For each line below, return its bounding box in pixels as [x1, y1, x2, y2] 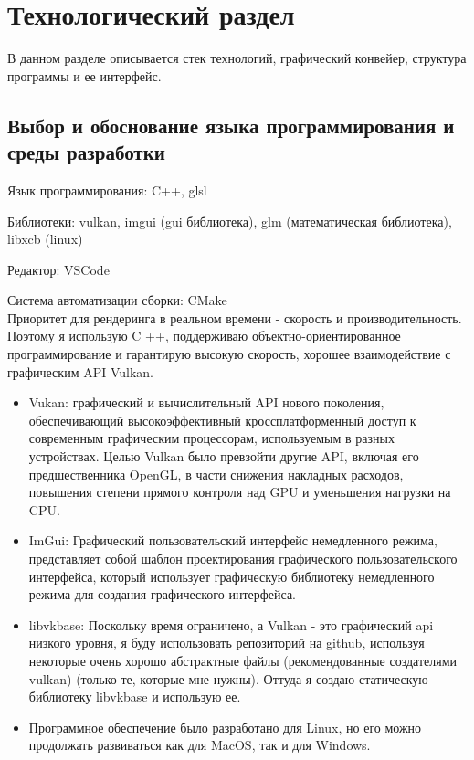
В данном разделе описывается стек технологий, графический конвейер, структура [7, 48, 467, 68]
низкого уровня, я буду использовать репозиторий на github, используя [28, 633, 425, 652]
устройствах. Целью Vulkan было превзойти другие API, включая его [28, 447, 419, 466]
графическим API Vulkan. [7, 362, 153, 381]
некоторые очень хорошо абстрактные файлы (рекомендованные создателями [28, 650, 458, 670]
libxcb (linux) [7, 229, 83, 248]
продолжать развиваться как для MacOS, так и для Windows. [28, 735, 371, 755]
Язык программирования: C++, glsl [7, 180, 207, 199]
